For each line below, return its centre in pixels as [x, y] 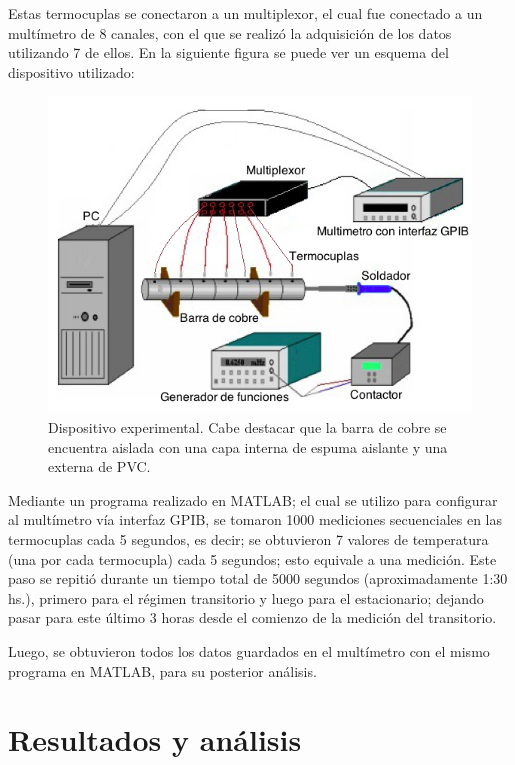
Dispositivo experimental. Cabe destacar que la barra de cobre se [247, 427]
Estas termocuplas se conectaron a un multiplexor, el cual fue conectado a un [245, 13]
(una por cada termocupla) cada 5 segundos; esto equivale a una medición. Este [252, 558]
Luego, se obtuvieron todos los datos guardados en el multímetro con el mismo [249, 650]
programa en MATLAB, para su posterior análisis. [162, 670]
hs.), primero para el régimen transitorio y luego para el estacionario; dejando [246, 597]
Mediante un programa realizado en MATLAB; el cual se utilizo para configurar [253, 499]
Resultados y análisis [155, 739]
